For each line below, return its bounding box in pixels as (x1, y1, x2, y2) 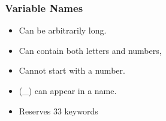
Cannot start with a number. (19, 64, 125, 77)
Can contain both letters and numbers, (19, 44, 162, 56)
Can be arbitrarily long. (19, 24, 107, 37)
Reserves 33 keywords (19, 104, 98, 117)
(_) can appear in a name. (19, 84, 117, 96)
